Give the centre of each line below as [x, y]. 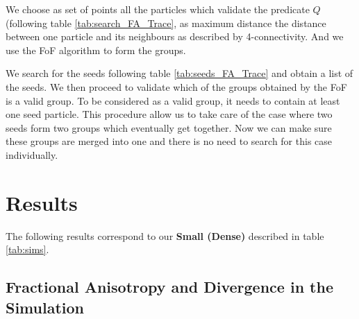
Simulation [45, 307]
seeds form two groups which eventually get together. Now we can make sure [169, 127]
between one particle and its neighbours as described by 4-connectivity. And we [175, 36]
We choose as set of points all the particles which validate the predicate [158, 9]
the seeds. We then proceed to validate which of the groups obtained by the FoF [176, 86]
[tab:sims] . [27, 249]
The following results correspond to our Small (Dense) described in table [165, 235]
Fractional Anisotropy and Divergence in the [169, 287]
